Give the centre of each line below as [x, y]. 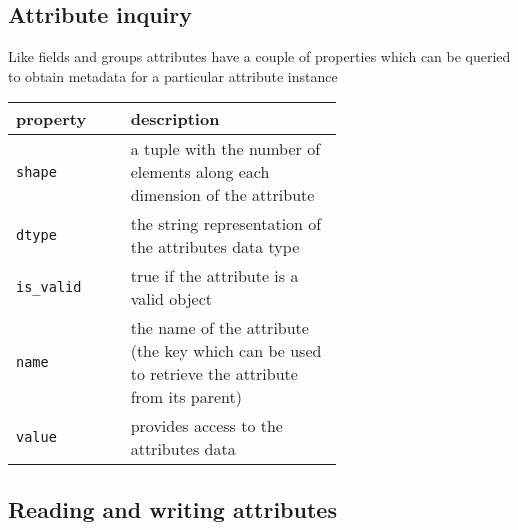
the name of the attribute [219, 328]
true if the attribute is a [214, 276]
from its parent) [186, 397]
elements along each [200, 172]
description [175, 119]
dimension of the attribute [222, 195]
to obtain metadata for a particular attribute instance [173, 75]
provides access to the [206, 426]
